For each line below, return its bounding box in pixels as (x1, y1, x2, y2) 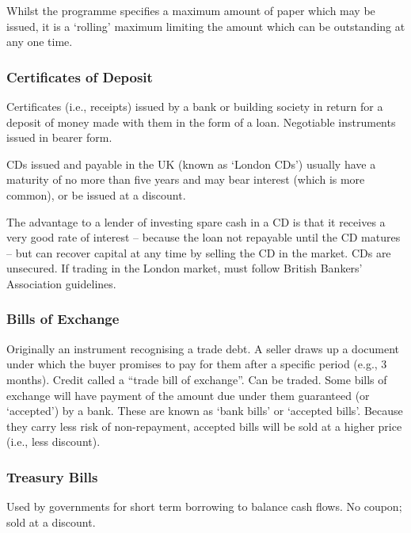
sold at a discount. (6, 513, 96, 530)
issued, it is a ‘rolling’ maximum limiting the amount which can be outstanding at (6, 17, 405, 34)
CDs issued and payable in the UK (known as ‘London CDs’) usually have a (6, 155, 376, 172)
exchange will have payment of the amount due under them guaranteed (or (6, 386, 370, 403)
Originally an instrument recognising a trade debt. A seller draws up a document (6, 340, 400, 356)
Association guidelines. (6, 275, 116, 291)
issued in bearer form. (6, 129, 112, 146)
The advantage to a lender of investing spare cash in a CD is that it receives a (6, 213, 386, 230)
